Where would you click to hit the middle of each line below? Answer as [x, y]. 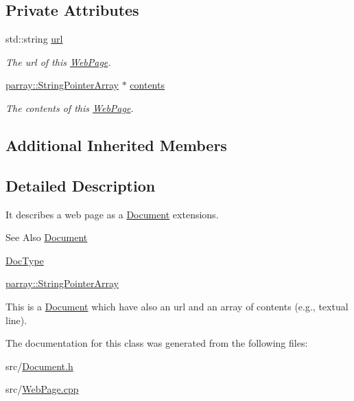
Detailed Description [81, 185]
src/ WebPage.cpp [42, 389]
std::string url [34, 39]
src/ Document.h [39, 366]
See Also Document [47, 237]
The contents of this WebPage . [70, 107]
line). [16, 320]
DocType [25, 260]
